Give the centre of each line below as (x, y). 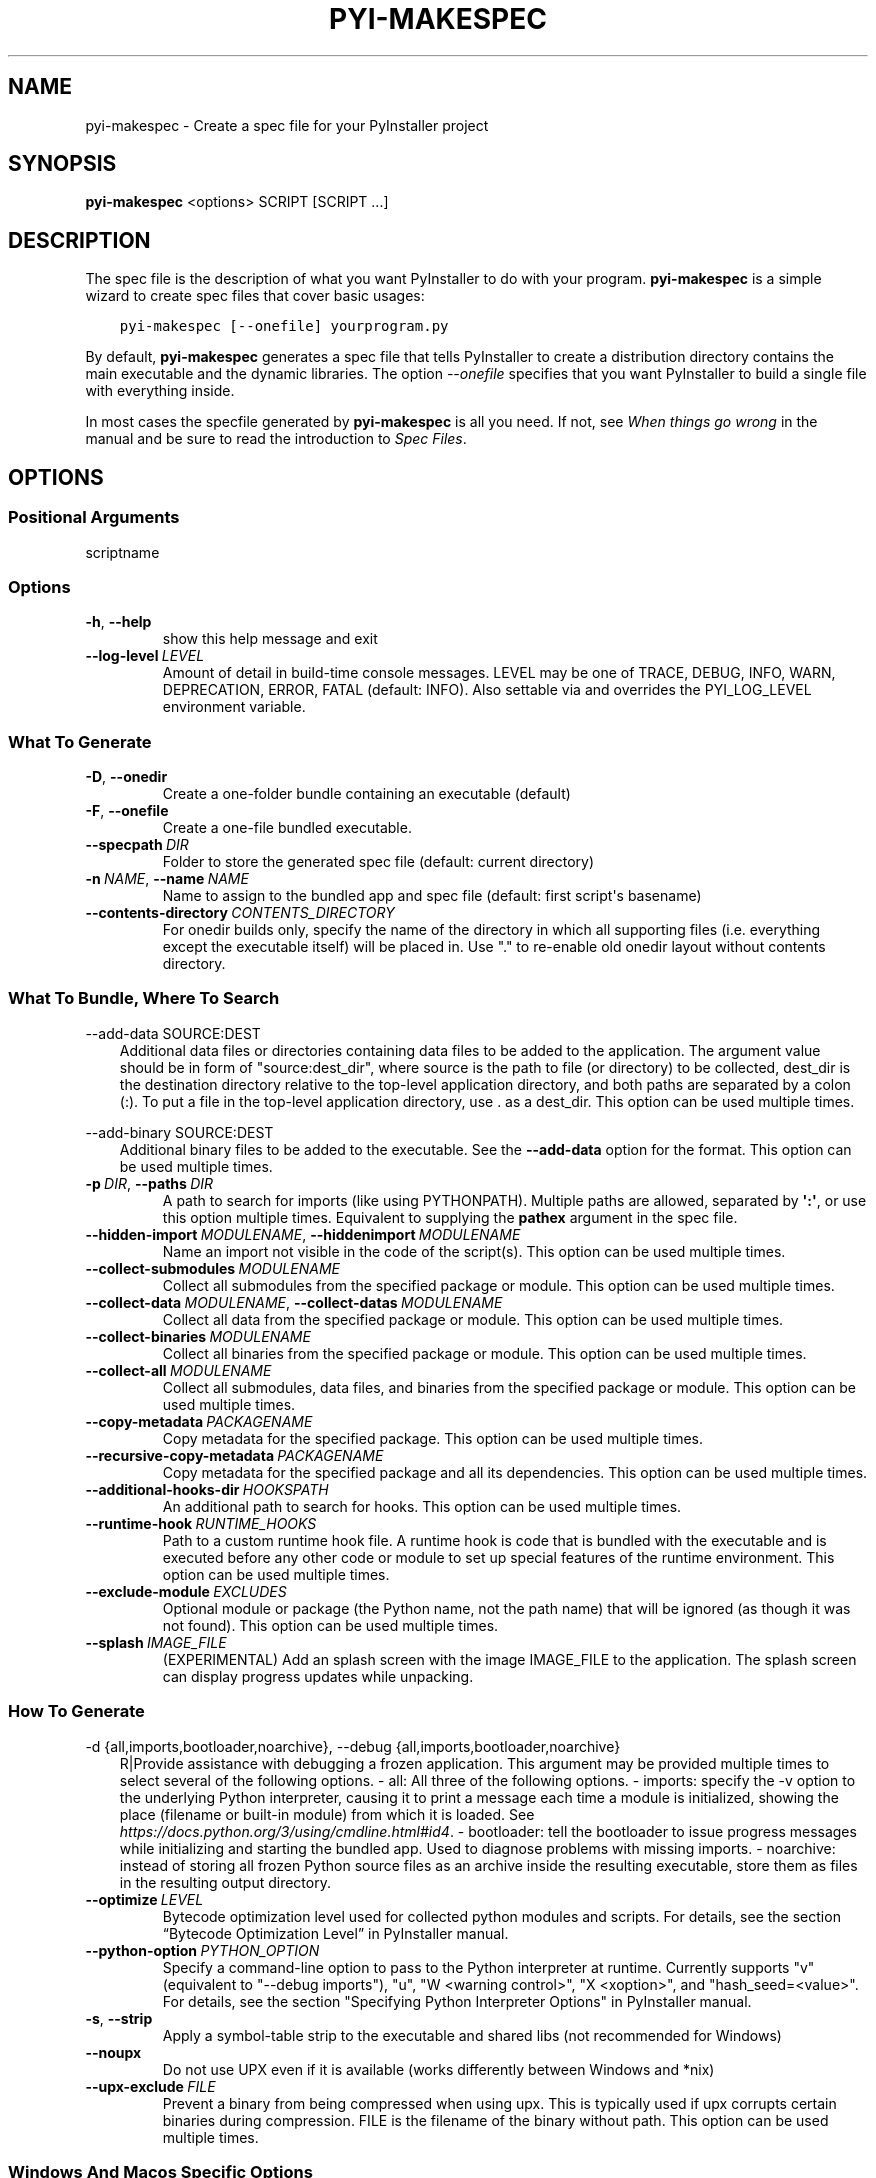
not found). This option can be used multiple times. (330, 1625)
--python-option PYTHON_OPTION (202, 1950)
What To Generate (80, 741)
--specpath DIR (137, 844)
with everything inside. (160, 391)
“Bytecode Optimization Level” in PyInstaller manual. (335, 1933)
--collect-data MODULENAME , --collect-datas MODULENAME (294, 1302)
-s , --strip (119, 2018)
